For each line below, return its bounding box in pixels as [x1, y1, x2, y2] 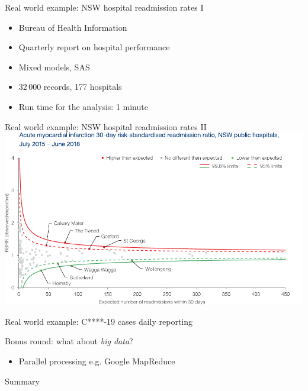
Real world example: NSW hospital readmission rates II [5, 120, 207, 133]
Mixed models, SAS [18, 60, 90, 73]
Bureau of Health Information [18, 21, 127, 33]
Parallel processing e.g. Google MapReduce [18, 355, 175, 367]
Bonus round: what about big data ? [5, 335, 133, 347]
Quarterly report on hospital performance [18, 41, 170, 53]
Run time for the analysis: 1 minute [18, 100, 148, 112]
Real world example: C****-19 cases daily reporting [5, 315, 193, 327]
